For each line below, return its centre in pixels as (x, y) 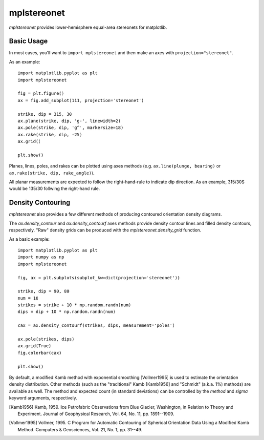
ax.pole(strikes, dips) (46, 339)
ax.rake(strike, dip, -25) (50, 135)
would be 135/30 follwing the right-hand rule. (55, 189)
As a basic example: (29, 239)
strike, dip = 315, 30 (45, 114)
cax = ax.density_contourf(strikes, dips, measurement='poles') (97, 325)
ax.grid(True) (34, 346)
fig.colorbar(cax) (40, 353)
